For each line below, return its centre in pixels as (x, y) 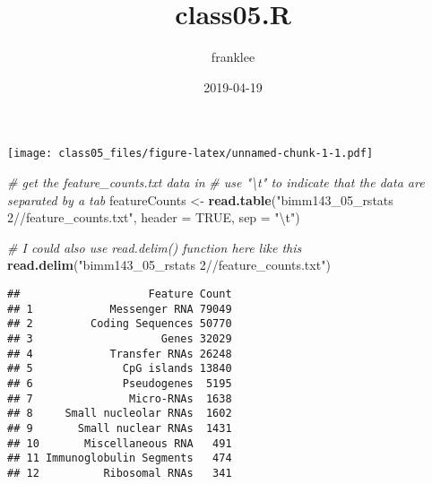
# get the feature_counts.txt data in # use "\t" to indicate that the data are (216, 181)
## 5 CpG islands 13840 (120, 369)
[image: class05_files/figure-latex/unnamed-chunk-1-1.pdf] (190, 154)
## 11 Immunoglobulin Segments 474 (120, 458)
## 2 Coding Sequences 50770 (120, 324)
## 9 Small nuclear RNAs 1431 (120, 428)
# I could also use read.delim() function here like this (155, 247)
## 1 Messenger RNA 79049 (120, 309)
